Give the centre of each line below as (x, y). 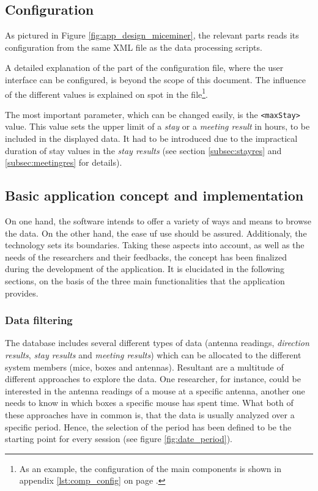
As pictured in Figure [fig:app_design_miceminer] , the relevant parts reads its (152, 35)
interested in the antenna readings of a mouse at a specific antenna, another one (155, 390)
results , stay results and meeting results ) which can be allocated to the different (153, 355)
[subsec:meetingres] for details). (64, 162)
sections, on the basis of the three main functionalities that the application (145, 281)
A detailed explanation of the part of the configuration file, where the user (144, 68)
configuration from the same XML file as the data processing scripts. (134, 47)
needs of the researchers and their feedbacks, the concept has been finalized (146, 257)
